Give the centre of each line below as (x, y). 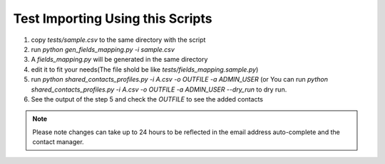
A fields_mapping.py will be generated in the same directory (119, 60)
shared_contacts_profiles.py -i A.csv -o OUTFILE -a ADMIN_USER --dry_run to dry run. (159, 89)
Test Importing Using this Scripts (113, 18)
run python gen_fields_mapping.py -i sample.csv (103, 49)
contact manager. (58, 142)
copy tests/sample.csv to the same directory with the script (118, 40)
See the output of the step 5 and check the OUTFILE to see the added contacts (147, 99)
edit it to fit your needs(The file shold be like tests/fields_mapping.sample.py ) (145, 69)
